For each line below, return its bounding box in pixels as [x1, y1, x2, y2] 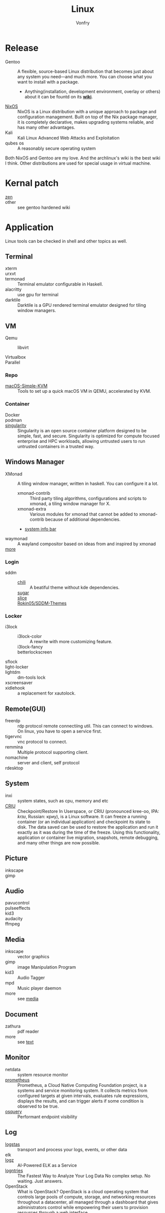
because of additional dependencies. [45, 516, 121, 522]
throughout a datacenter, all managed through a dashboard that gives [17, 1199, 159, 1205]
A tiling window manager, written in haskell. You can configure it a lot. [17, 480, 159, 486]
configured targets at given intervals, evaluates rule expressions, [17, 1092, 149, 1099]
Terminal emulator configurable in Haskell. [17, 281, 103, 287]
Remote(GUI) [5, 704, 46, 713]
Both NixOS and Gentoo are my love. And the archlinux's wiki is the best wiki [5, 155, 161, 161]
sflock [5, 659, 18, 665]
